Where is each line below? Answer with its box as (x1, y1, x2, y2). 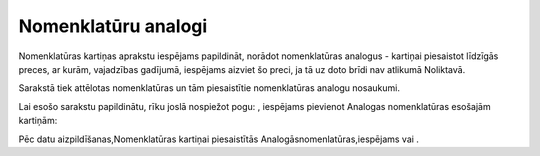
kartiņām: (18, 115, 58, 127)
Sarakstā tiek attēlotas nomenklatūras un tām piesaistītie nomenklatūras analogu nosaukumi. (18, 82, 400, 94)
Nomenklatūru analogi (18, 15, 208, 37)
